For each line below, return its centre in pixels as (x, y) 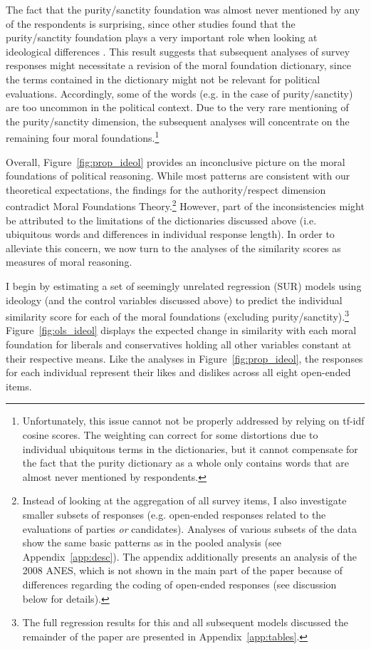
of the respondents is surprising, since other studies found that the (151, 23)
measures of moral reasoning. (69, 262)
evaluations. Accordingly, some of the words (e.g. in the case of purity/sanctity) (179, 93)
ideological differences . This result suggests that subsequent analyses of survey (178, 51)
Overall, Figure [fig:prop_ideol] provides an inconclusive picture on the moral (176, 161)
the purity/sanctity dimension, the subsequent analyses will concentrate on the (178, 121)
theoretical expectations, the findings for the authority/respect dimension (166, 189)
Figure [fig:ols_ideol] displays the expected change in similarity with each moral (181, 330)
